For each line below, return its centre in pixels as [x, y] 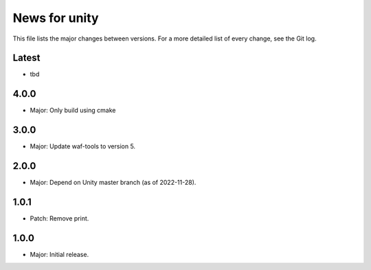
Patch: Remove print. [59, 218]
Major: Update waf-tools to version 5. [83, 146]
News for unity [56, 18]
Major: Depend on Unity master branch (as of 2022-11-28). [113, 183]
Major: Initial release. [59, 254]
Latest [26, 58]
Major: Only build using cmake [73, 111]
